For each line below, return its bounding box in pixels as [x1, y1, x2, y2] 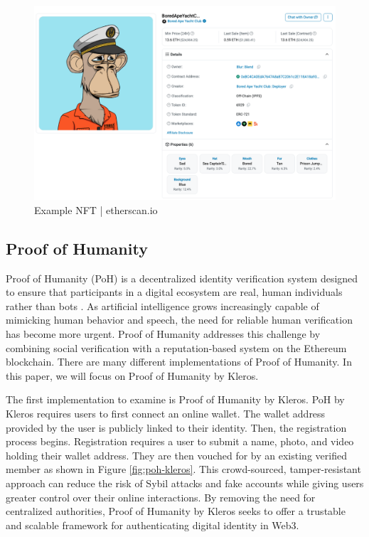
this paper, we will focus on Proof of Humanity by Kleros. [6, 368, 259, 383]
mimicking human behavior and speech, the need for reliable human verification [6, 312, 353, 327]
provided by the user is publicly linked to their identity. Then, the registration [6, 420, 347, 435]
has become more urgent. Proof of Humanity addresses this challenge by [6, 326, 321, 341]
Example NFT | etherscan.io [34, 202, 158, 217]
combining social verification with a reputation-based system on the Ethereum [6, 340, 347, 355]
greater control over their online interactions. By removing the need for [6, 489, 316, 504]
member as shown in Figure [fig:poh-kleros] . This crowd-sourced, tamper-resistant [6, 462, 361, 477]
